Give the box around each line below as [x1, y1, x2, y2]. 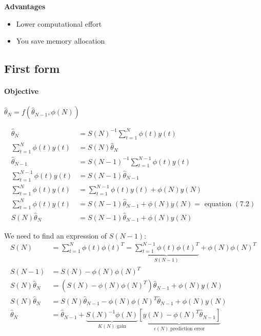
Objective [4, 86, 39, 96]
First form [4, 61, 60, 76]
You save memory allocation [16, 35, 105, 46]
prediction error [170, 326, 205, 331]
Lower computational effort [16, 18, 102, 29]
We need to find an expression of [4, 230, 107, 241]
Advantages [4, 1, 46, 11]
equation [204, 200, 232, 208]
